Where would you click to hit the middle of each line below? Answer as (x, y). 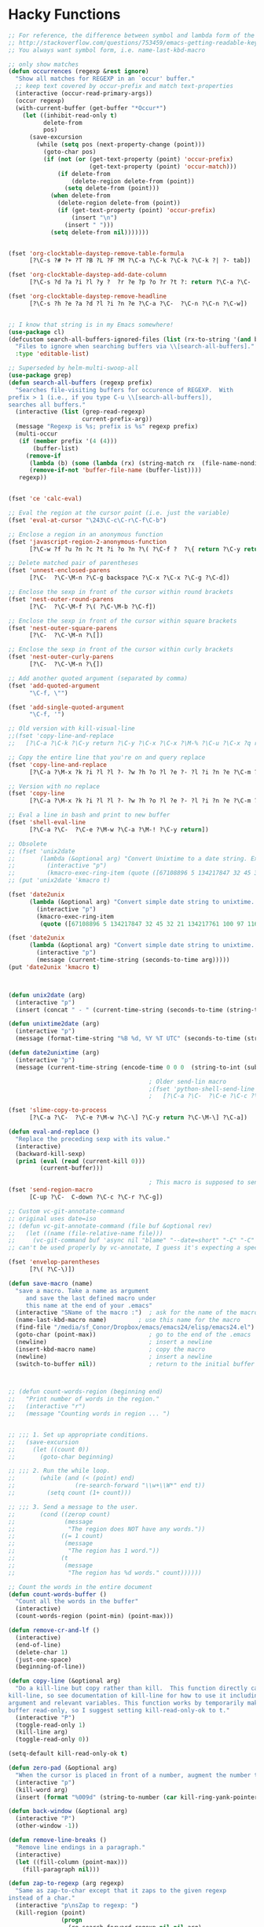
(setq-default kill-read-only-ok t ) (68, 1754)
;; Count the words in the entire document (81, 1587)
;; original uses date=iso (52, 1219)
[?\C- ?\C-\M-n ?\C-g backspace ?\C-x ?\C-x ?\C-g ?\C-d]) (129, 578)
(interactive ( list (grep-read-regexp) (81, 412)
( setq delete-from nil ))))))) (99, 232)
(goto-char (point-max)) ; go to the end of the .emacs (133, 1335)
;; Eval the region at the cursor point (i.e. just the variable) (119, 513)
